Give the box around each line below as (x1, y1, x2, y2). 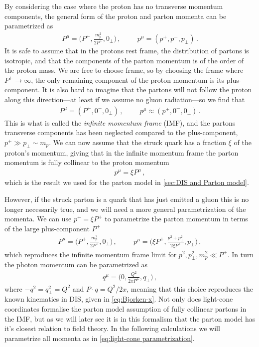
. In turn (227, 249, 254, 259)
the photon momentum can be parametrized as (4, 259, 148, 270)
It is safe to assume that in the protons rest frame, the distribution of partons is (4, 45, 249, 56)
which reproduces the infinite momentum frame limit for (4, 249, 177, 259)
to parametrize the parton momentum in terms (105, 213, 248, 224)
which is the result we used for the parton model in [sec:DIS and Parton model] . (4, 177, 249, 187)
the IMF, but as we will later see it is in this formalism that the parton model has (4, 313, 256, 324)
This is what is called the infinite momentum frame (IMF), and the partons (4, 117, 236, 128)
